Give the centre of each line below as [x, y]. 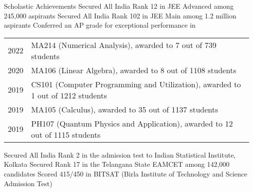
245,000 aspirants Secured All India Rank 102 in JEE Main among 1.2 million [120, 15]
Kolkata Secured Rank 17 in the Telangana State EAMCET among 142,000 [117, 164]
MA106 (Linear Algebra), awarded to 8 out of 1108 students [134, 70]
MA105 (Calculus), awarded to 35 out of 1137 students [125, 109]
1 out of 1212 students [69, 95]
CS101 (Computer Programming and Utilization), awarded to [136, 84]
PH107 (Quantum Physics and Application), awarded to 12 [132, 123]
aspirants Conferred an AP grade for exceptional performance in [100, 25]
